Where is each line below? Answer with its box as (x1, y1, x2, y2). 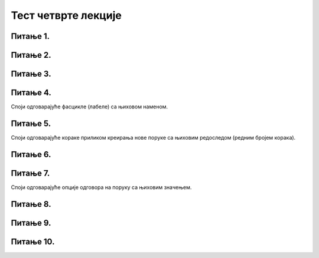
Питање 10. (11, 236, 55, 247)
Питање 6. (11, 149, 51, 159)
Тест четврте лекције (11, 9, 122, 22)
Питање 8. (11, 199, 51, 209)
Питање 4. (11, 88, 51, 98)
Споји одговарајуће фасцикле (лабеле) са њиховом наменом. (11, 103, 168, 110)
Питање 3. (11, 69, 51, 79)
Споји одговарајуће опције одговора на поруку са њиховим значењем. (11, 183, 192, 191)
